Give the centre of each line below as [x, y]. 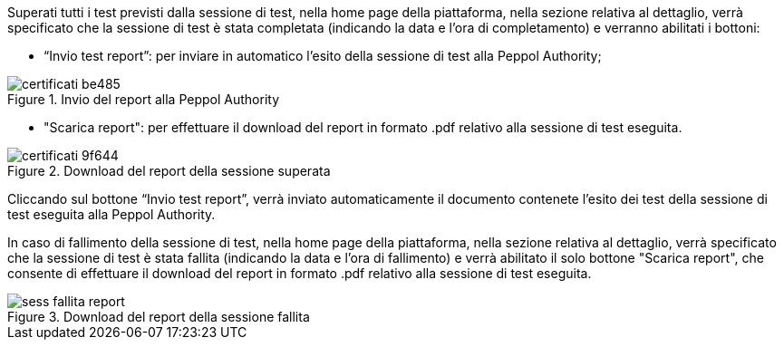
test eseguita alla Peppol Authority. [111, 214]
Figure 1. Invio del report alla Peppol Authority [144, 99]
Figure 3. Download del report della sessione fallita [159, 317]
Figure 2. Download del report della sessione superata [169, 171]
